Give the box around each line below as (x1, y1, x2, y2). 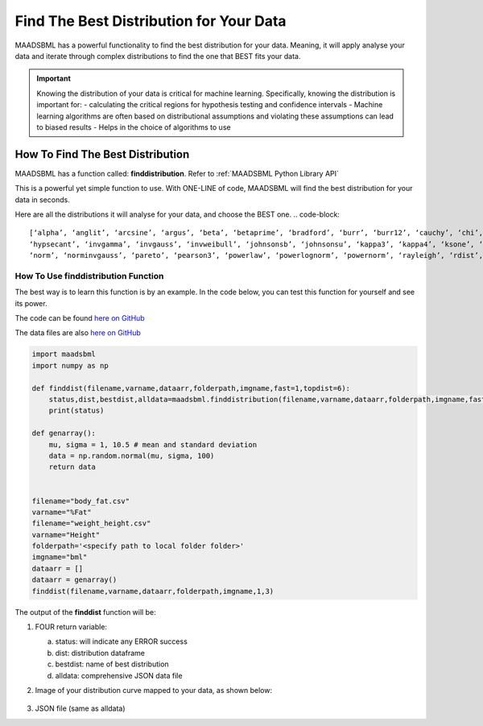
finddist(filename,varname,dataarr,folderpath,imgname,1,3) (31, 587, 275, 595)
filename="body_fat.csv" (31, 496, 130, 505)
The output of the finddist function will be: (14, 607, 156, 616)
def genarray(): (31, 429, 97, 438)
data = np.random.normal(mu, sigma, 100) (48, 451, 215, 460)
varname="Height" (31, 530, 101, 539)
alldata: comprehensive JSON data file (55, 670, 183, 680)
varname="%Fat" (31, 508, 92, 516)
